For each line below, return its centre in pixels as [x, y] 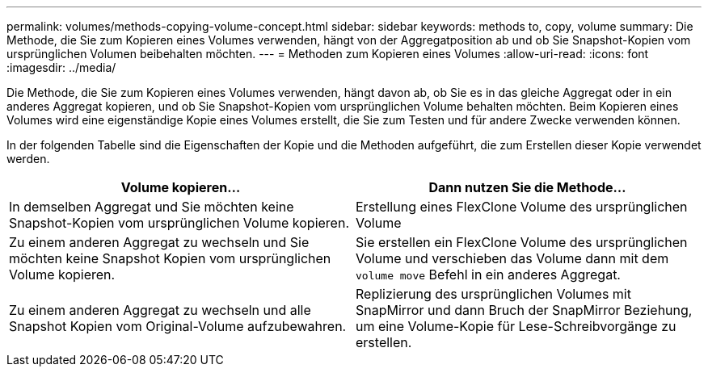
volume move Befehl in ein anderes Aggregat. [488, 275]
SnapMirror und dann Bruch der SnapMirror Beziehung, [524, 310]
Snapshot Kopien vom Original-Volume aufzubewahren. [178, 326]
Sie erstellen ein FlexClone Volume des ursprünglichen [522, 242]
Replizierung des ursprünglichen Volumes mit [493, 294]
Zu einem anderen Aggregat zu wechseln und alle [160, 310]
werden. [28, 159]
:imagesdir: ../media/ [61, 67]
